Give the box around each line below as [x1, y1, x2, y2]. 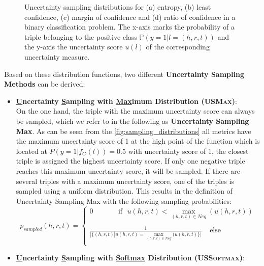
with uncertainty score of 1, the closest [128, 145, 249, 156]
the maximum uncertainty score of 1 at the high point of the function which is [16, 136, 260, 146]
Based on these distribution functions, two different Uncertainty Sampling [4, 68, 244, 79]
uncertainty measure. [24, 51, 90, 62]
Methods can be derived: [4, 78, 85, 89]
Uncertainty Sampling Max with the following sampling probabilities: [16, 195, 232, 206]
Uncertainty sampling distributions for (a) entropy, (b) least [24, 2, 211, 12]
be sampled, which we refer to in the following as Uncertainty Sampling [16, 115, 249, 126]
